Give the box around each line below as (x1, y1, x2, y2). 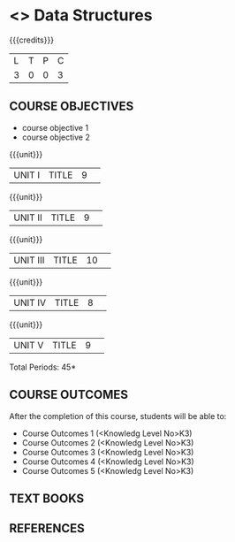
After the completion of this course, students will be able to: (9, 410, 227, 421)
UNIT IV (13, 296, 47, 309)
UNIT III (13, 254, 45, 266)
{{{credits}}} (9, 34, 55, 45)
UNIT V (13, 339, 44, 351)
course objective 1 (21, 122, 89, 133)
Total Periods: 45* (9, 362, 77, 372)
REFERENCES (9, 521, 86, 536)
